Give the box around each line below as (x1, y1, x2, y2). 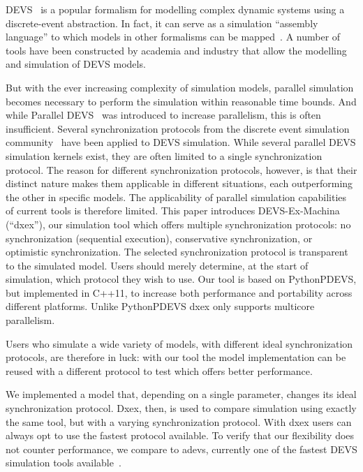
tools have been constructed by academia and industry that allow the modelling (6, 43, 347, 57)
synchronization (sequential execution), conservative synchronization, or (6, 230, 313, 245)
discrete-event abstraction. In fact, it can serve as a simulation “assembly (6, 15, 318, 30)
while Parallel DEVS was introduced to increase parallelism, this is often (6, 108, 321, 122)
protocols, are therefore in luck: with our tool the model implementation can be (6, 350, 346, 364)
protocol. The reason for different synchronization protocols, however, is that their (6, 162, 357, 177)
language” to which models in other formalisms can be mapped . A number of (6, 29, 341, 44)
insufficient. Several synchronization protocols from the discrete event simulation (6, 121, 350, 135)
